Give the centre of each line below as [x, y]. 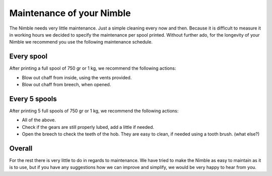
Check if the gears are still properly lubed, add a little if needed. [88, 127]
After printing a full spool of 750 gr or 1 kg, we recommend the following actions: [93, 68]
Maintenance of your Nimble [70, 13]
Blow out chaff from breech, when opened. [66, 85]
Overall [21, 148]
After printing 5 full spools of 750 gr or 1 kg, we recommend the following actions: [94, 111]
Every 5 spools [33, 99]
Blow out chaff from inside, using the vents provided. [77, 77]
